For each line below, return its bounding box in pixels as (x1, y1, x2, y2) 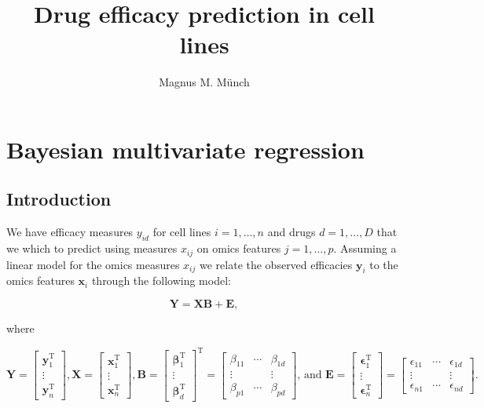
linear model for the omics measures (6, 256, 180, 272)
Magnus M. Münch (159, 74, 250, 90)
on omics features (196, 240, 281, 257)
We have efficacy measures (6, 224, 134, 240)
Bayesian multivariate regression (6, 133, 365, 165)
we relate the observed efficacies (199, 256, 353, 272)
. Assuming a (333, 240, 397, 257)
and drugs (267, 224, 316, 240)
